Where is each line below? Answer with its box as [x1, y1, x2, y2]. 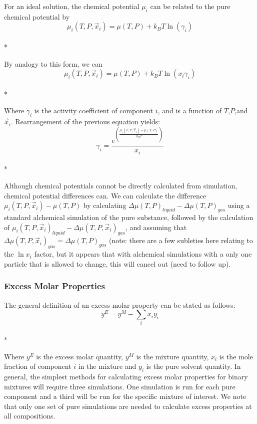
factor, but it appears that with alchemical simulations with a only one [34, 249, 252, 259]
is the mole [219, 351, 253, 361]
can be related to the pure [150, 1, 230, 11]
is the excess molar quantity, [36, 351, 123, 361]
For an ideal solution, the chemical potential [4, 1, 139, 11]
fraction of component [4, 361, 71, 371]
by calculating [83, 200, 126, 210]
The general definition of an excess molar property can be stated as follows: [4, 299, 235, 310]
